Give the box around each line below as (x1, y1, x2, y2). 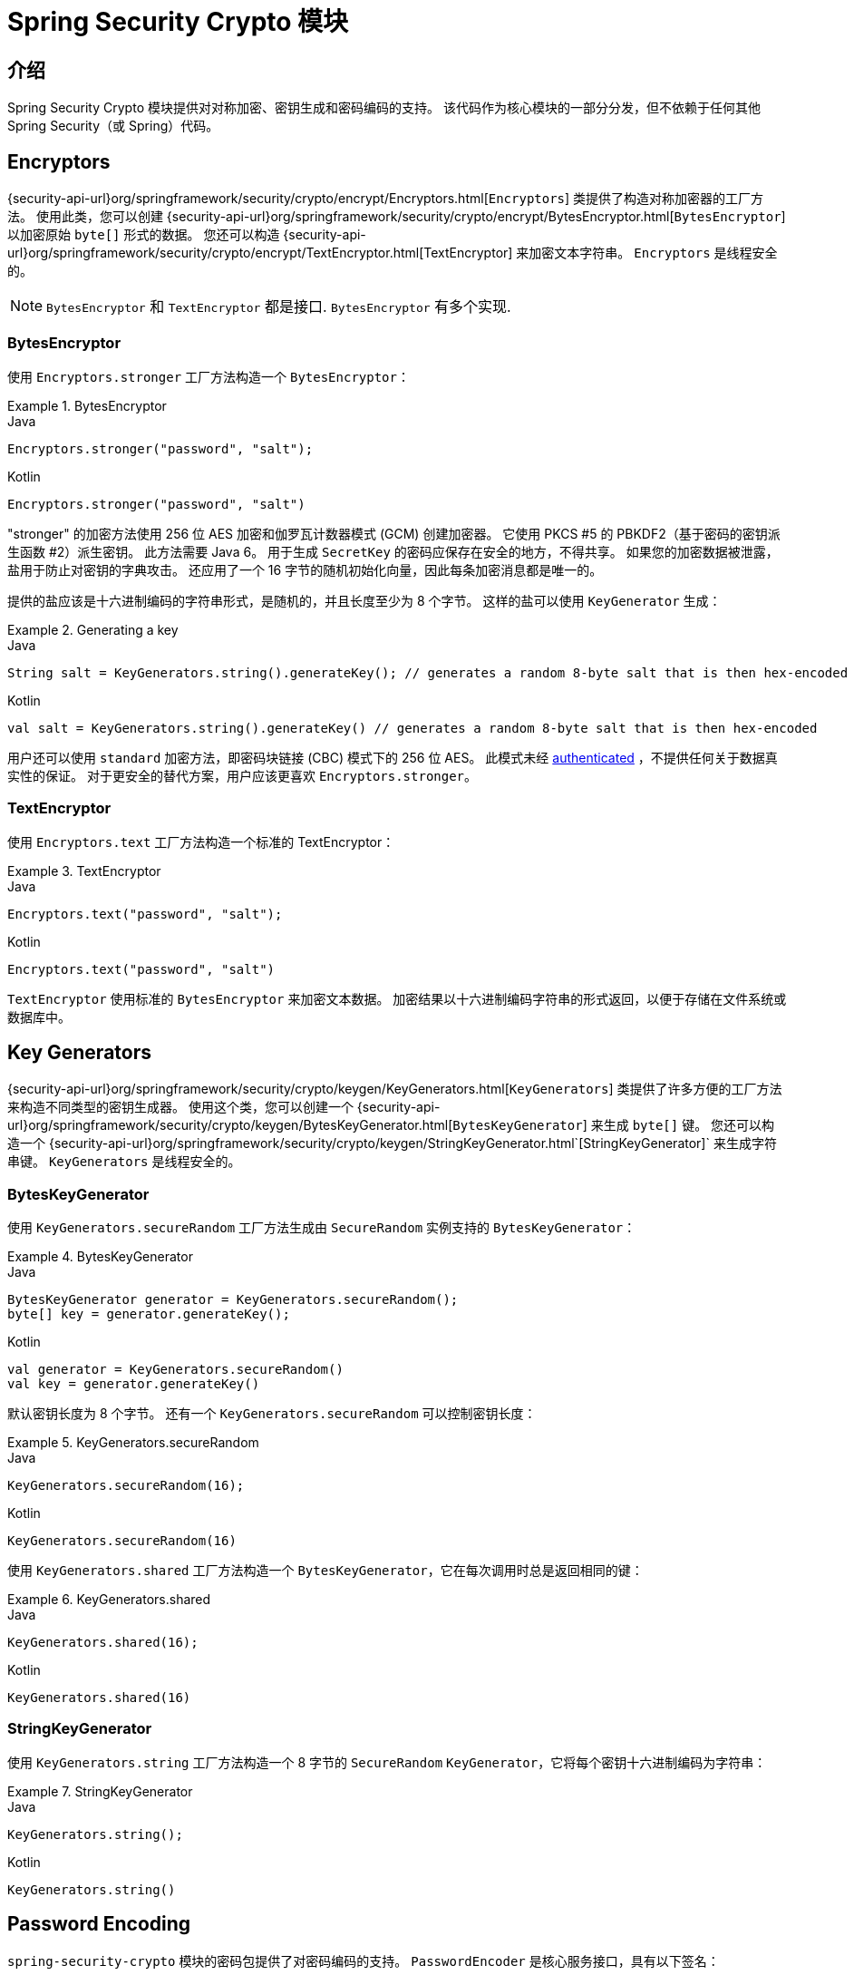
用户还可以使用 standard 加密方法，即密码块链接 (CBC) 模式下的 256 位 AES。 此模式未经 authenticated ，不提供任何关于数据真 (7, 749, 778, 765)
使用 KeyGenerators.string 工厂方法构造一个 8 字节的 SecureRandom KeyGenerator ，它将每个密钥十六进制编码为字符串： (7, 1754, 767, 1770)
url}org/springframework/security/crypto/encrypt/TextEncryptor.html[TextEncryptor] (7, 245, 513, 261)
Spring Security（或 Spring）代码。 (7, 118, 219, 134)
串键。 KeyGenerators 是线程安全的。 (7, 1153, 241, 1170)
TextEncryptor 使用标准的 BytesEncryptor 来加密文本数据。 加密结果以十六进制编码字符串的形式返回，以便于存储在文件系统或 (7, 990, 787, 1007)
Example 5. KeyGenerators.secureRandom (7, 1435, 259, 1451)
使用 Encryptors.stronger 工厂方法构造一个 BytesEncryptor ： (7, 368, 410, 384)
